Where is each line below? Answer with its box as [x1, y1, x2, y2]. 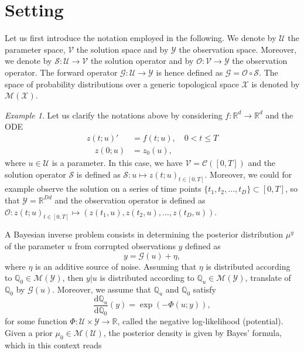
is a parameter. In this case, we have [52, 156, 183, 168]
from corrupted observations [74, 240, 176, 252]
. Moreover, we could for [204, 168, 292, 180]
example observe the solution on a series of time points [5, 182, 201, 195]
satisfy [193, 283, 216, 296]
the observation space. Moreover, [179, 43, 297, 55]
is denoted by [251, 77, 300, 90]
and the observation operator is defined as [54, 194, 206, 206]
